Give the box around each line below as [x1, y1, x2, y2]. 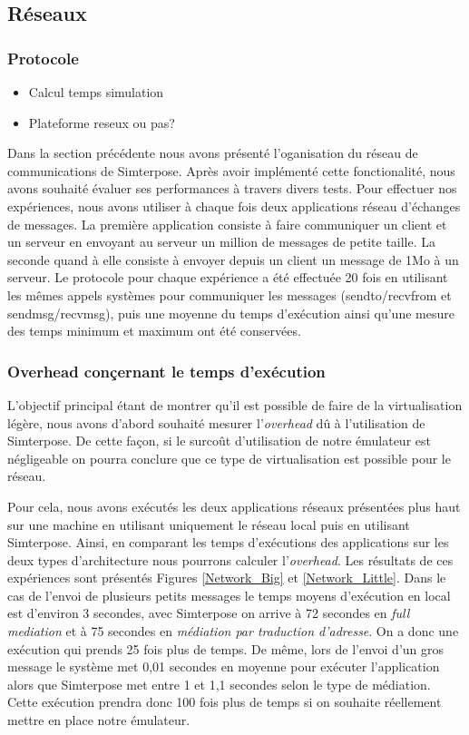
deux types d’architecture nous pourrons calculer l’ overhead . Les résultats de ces [7, 550, 454, 569]
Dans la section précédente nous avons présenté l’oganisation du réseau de [7, 143, 418, 162]
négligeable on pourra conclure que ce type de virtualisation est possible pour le [7, 448, 451, 467]
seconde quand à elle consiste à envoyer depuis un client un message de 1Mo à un [7, 250, 459, 269]
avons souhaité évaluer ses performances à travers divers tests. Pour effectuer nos [7, 179, 457, 198]
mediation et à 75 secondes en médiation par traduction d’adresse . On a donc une [7, 622, 459, 641]
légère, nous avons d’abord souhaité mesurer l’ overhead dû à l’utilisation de [7, 413, 425, 432]
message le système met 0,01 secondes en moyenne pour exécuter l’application [7, 657, 440, 676]
